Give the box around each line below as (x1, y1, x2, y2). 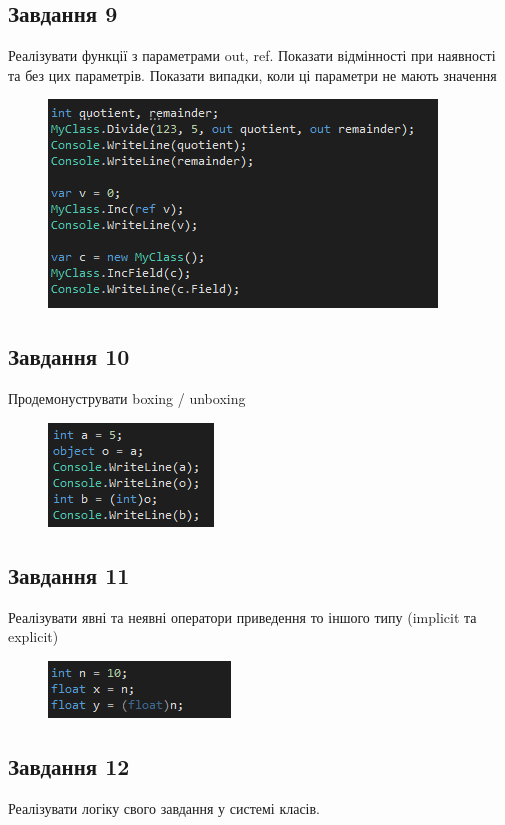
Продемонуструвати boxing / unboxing (8, 388, 246, 409)
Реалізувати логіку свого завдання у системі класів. (8, 797, 321, 818)
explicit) (8, 626, 59, 647)
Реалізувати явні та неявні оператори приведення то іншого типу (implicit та (8, 606, 477, 627)
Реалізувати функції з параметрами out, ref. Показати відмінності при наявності (8, 45, 496, 66)
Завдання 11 (8, 559, 130, 590)
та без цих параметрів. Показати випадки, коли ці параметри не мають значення (8, 64, 497, 85)
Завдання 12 (8, 750, 130, 781)
